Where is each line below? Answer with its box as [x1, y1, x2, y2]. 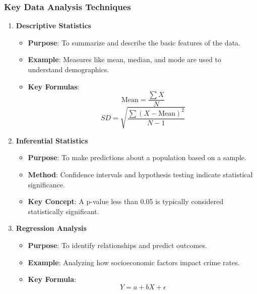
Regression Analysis [16, 223, 87, 233]
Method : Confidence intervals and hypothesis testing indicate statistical [28, 169, 253, 179]
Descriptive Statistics [16, 20, 91, 31]
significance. [28, 179, 65, 189]
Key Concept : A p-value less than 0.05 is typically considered [28, 196, 224, 207]
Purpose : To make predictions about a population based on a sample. [28, 152, 246, 163]
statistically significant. [28, 206, 99, 216]
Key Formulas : [28, 81, 80, 91]
